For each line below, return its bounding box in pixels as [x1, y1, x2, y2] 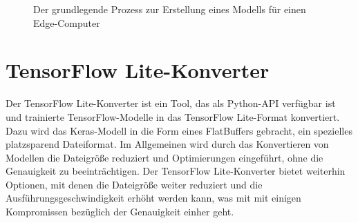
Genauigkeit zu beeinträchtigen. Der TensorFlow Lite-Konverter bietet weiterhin [6, 164, 346, 178]
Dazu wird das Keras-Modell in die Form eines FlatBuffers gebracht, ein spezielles [6, 123, 352, 137]
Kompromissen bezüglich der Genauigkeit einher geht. [6, 204, 234, 219]
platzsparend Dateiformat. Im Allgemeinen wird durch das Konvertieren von [6, 137, 329, 151]
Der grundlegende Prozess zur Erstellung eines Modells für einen [33, 2, 306, 16]
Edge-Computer [33, 15, 100, 30]
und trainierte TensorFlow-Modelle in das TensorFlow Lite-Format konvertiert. [6, 109, 340, 124]
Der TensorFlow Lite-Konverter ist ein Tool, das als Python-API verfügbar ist [6, 96, 336, 110]
